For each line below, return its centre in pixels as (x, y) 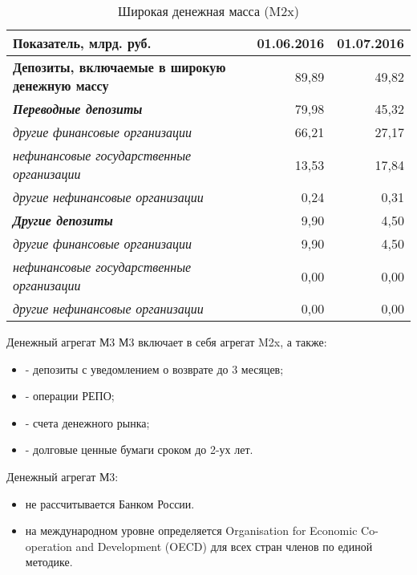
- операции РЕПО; (70, 396)
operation (49, 546)
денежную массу (61, 85)
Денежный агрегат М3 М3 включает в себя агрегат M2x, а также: (167, 342)
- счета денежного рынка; (87, 422)
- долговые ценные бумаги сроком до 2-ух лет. (139, 449)
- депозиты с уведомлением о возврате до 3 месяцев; (154, 368)
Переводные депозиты (78, 109)
